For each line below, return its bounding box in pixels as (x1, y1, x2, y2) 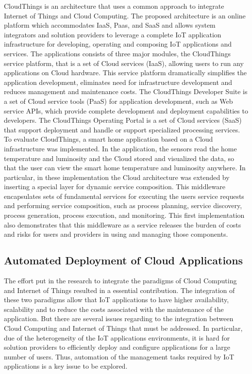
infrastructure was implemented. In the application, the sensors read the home (4, 143, 237, 153)
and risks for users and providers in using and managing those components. (4, 229, 228, 239)
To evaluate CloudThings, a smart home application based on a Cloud (4, 134, 213, 144)
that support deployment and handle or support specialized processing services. (4, 124, 240, 134)
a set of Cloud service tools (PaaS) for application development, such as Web (4, 96, 233, 106)
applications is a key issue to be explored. (4, 361, 128, 371)
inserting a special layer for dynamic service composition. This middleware (4, 181, 225, 192)
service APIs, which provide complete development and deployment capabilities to (4, 105, 248, 115)
